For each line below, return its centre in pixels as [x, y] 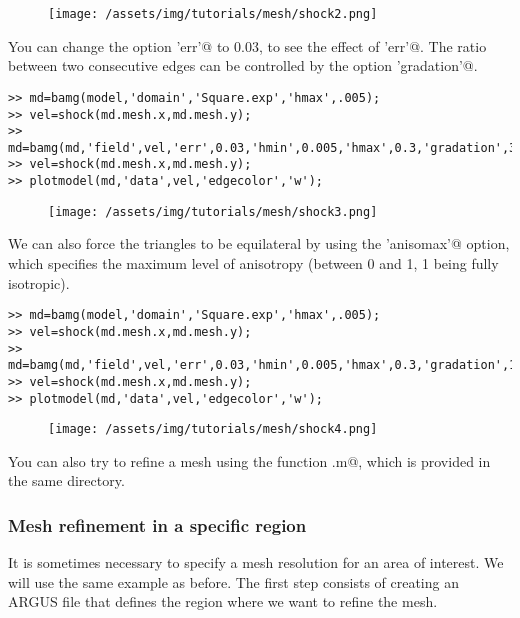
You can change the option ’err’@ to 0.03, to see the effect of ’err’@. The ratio [247, 45]
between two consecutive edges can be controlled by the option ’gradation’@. [243, 65]
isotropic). [39, 282]
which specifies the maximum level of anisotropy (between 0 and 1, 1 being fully [253, 263]
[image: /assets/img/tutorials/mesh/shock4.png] [213, 429]
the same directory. [66, 480]
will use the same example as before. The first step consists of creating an [233, 581]
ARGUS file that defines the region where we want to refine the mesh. [223, 601]
